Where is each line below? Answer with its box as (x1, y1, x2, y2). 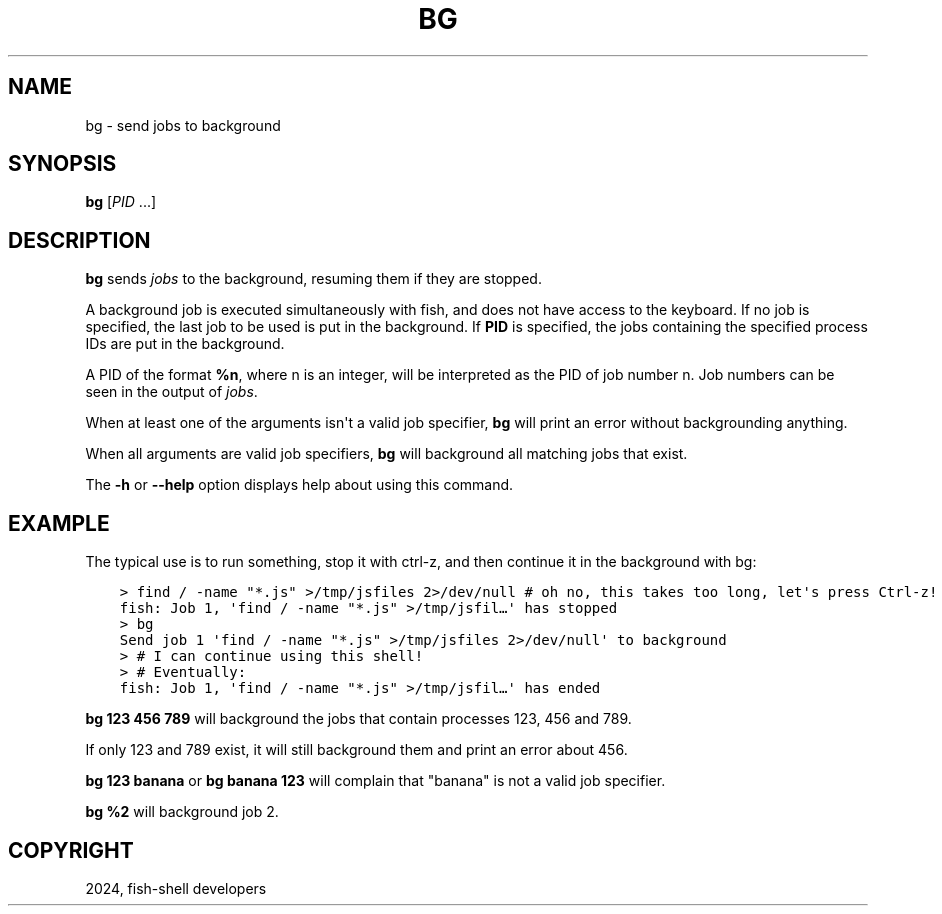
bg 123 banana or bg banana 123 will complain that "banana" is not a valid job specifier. (85, 772, 666, 790)
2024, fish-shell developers (85, 879, 267, 897)
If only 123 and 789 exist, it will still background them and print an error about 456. (85, 741, 628, 759)
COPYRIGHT (8, 837, 134, 863)
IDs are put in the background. (85, 335, 285, 353)
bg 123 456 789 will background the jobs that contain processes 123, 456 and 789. (85, 710, 632, 728)
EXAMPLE (8, 510, 110, 536)
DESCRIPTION (8, 227, 151, 253)
